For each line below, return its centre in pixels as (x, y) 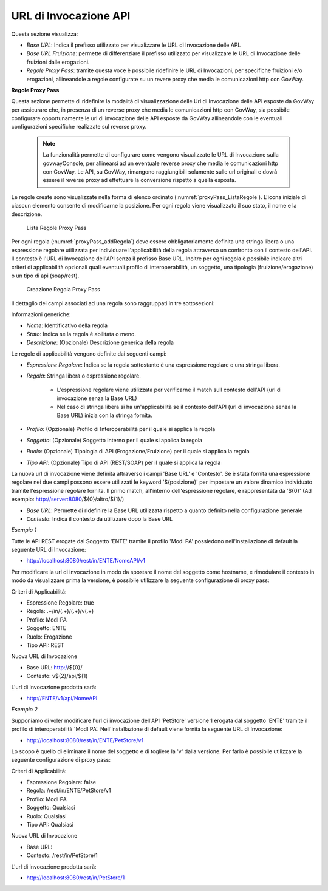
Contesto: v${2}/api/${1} (57, 676)
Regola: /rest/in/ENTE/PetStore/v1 (69, 791)
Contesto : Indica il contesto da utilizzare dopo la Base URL (100, 518)
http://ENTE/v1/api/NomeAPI (62, 698)
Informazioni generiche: (41, 314)
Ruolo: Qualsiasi (46, 816)
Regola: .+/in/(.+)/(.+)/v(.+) (60, 611)
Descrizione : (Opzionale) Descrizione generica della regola (100, 342)
